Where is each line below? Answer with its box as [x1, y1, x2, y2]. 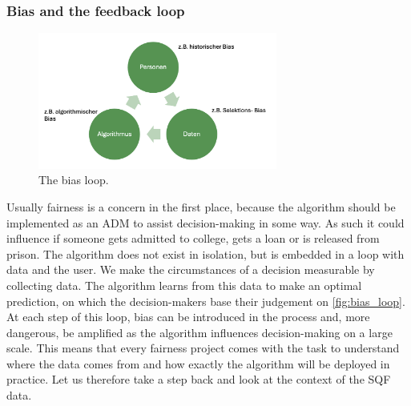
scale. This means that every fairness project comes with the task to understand [6, 340, 400, 356]
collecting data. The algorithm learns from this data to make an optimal [6, 276, 362, 293]
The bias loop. [38, 171, 109, 188]
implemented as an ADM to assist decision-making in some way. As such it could [6, 214, 405, 231]
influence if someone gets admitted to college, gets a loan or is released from [6, 230, 380, 247]
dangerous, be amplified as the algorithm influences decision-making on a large [6, 324, 393, 340]
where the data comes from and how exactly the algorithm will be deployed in [6, 355, 390, 372]
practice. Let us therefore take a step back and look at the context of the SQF [6, 371, 391, 388]
